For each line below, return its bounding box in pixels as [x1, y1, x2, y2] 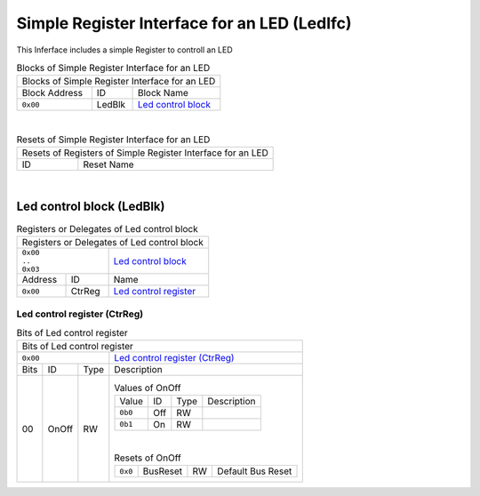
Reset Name [83, 158, 134, 171]
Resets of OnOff [114, 452, 181, 464]
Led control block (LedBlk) [16, 198, 165, 213]
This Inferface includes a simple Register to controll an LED [16, 44, 233, 55]
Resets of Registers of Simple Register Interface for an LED [21, 147, 268, 159]
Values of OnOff [114, 381, 181, 394]
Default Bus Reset [217, 465, 292, 477]
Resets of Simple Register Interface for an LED [16, 133, 211, 146]
